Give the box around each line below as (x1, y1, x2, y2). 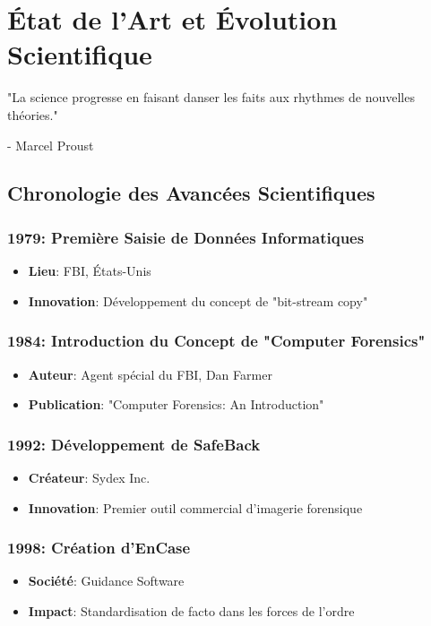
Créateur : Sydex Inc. (28, 467, 151, 486)
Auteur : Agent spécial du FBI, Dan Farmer (28, 364, 272, 383)
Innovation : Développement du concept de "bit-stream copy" (28, 291, 368, 310)
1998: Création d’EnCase (7, 536, 191, 559)
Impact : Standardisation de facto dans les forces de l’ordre (28, 601, 355, 620)
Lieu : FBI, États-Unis (28, 262, 151, 280)
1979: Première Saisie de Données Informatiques (7, 226, 365, 248)
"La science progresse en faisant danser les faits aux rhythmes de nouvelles (7, 88, 415, 107)
